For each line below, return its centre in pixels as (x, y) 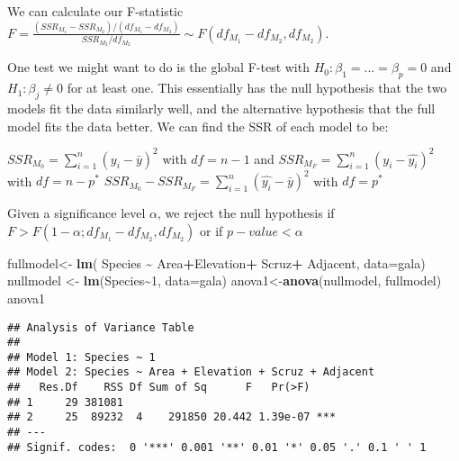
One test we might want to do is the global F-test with (158, 67)
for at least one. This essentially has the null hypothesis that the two (257, 88)
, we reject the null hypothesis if (246, 213)
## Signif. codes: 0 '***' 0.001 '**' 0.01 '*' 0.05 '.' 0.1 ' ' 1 (217, 447)
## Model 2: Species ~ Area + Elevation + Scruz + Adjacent (191, 372)
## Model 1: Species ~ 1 (81, 357)
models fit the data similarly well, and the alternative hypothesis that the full (221, 108)
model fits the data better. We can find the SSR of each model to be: (198, 126)
